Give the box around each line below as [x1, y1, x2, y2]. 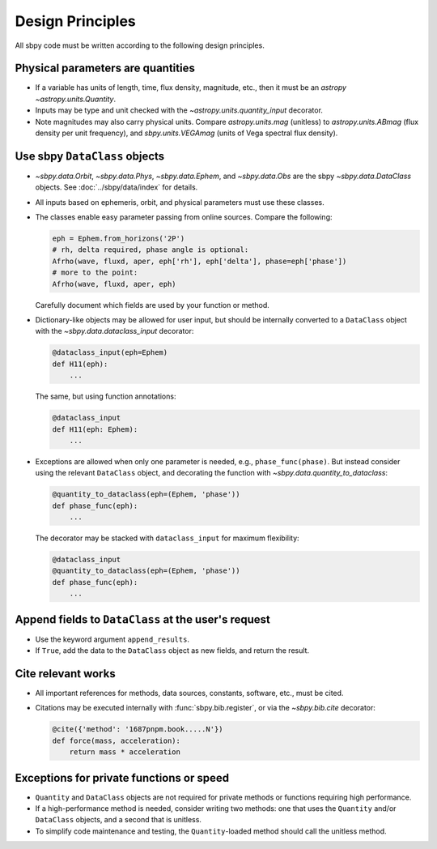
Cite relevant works [15, 667, 117, 680]
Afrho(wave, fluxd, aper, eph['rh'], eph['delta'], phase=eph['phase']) [52, 256, 347, 266]
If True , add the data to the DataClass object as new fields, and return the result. [35, 646, 310, 655]
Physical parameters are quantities [15, 62, 196, 75]
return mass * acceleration [69, 748, 181, 757]
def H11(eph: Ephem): [52, 424, 138, 433]
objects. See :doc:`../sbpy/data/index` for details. [35, 182, 198, 192]
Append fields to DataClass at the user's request [15, 612, 271, 626]
